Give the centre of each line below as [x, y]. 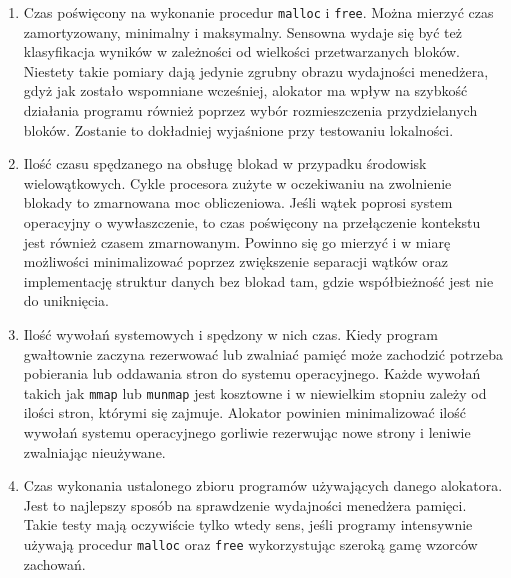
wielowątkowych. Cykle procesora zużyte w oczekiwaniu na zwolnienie [237, 182]
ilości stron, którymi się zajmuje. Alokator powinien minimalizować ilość [244, 412]
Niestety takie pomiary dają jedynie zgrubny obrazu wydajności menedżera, [256, 70]
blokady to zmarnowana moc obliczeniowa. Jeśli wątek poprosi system [238, 202]
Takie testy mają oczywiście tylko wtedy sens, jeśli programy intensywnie [248, 524]
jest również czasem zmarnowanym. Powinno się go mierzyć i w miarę [237, 241]
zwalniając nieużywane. [94, 451]
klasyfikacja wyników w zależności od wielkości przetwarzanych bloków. [242, 51]
